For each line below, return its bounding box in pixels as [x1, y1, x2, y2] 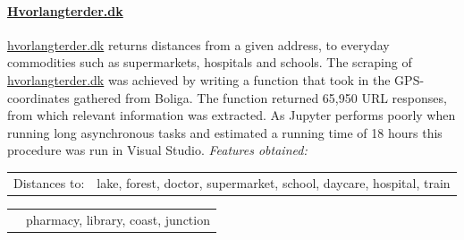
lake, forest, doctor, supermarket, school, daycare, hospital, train [97, 173, 451, 192]
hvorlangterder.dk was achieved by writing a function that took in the [7, 70, 391, 89]
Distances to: [13, 173, 85, 192]
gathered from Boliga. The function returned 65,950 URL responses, [73, 88, 447, 107]
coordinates [7, 88, 70, 107]
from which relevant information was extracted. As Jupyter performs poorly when [7, 106, 456, 124]
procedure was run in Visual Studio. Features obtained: [7, 141, 308, 159]
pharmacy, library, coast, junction [26, 210, 210, 228]
